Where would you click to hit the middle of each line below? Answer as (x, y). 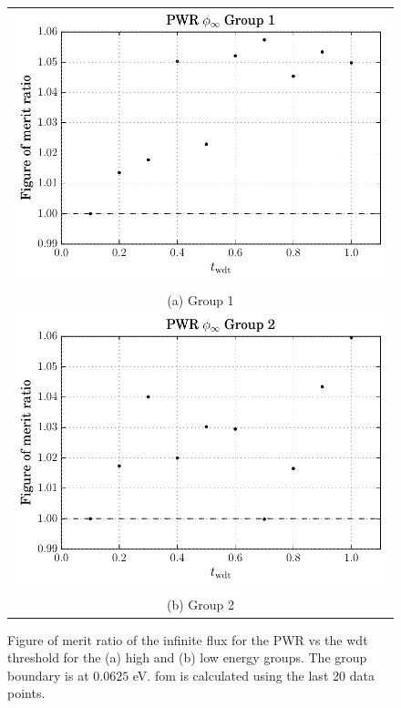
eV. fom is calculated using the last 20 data (253, 675)
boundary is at (48, 675)
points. (26, 693)
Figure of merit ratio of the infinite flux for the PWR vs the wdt (188, 639)
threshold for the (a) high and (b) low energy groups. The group (187, 657)
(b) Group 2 (200, 605)
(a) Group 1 (200, 300)
